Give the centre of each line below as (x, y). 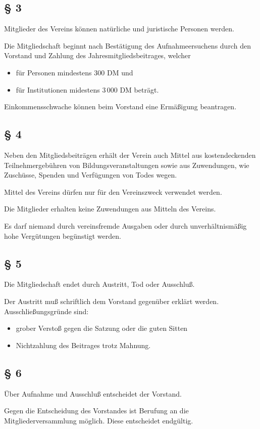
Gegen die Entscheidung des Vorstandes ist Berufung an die (96, 411)
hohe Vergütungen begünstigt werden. (63, 235)
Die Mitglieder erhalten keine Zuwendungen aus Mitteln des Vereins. (110, 209)
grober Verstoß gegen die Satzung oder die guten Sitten (102, 328)
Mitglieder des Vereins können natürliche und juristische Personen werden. (119, 29)
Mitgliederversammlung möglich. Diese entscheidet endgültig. (99, 420)
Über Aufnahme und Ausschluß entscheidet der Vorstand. (93, 393)
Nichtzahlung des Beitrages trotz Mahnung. (83, 345)
